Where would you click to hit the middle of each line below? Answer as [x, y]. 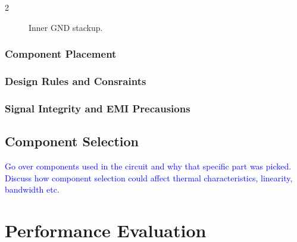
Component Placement [61, 54]
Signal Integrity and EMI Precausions [98, 108]
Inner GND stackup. [66, 27]
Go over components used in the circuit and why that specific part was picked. [148, 166]
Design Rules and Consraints [76, 81]
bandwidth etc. [32, 189]
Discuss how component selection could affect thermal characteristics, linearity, [149, 177]
